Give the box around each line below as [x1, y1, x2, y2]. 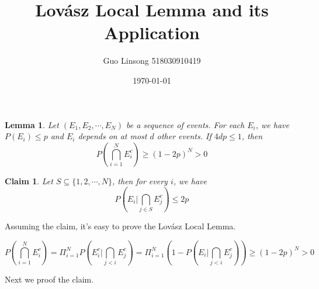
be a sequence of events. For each [126, 118, 245, 130]
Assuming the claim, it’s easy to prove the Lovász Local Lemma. [5, 220, 236, 232]
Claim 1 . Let [5, 174, 53, 187]
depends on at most [78, 130, 147, 142]
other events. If [157, 130, 211, 142]
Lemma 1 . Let [5, 118, 59, 130]
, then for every [112, 174, 168, 187]
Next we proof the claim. [5, 273, 94, 285]
